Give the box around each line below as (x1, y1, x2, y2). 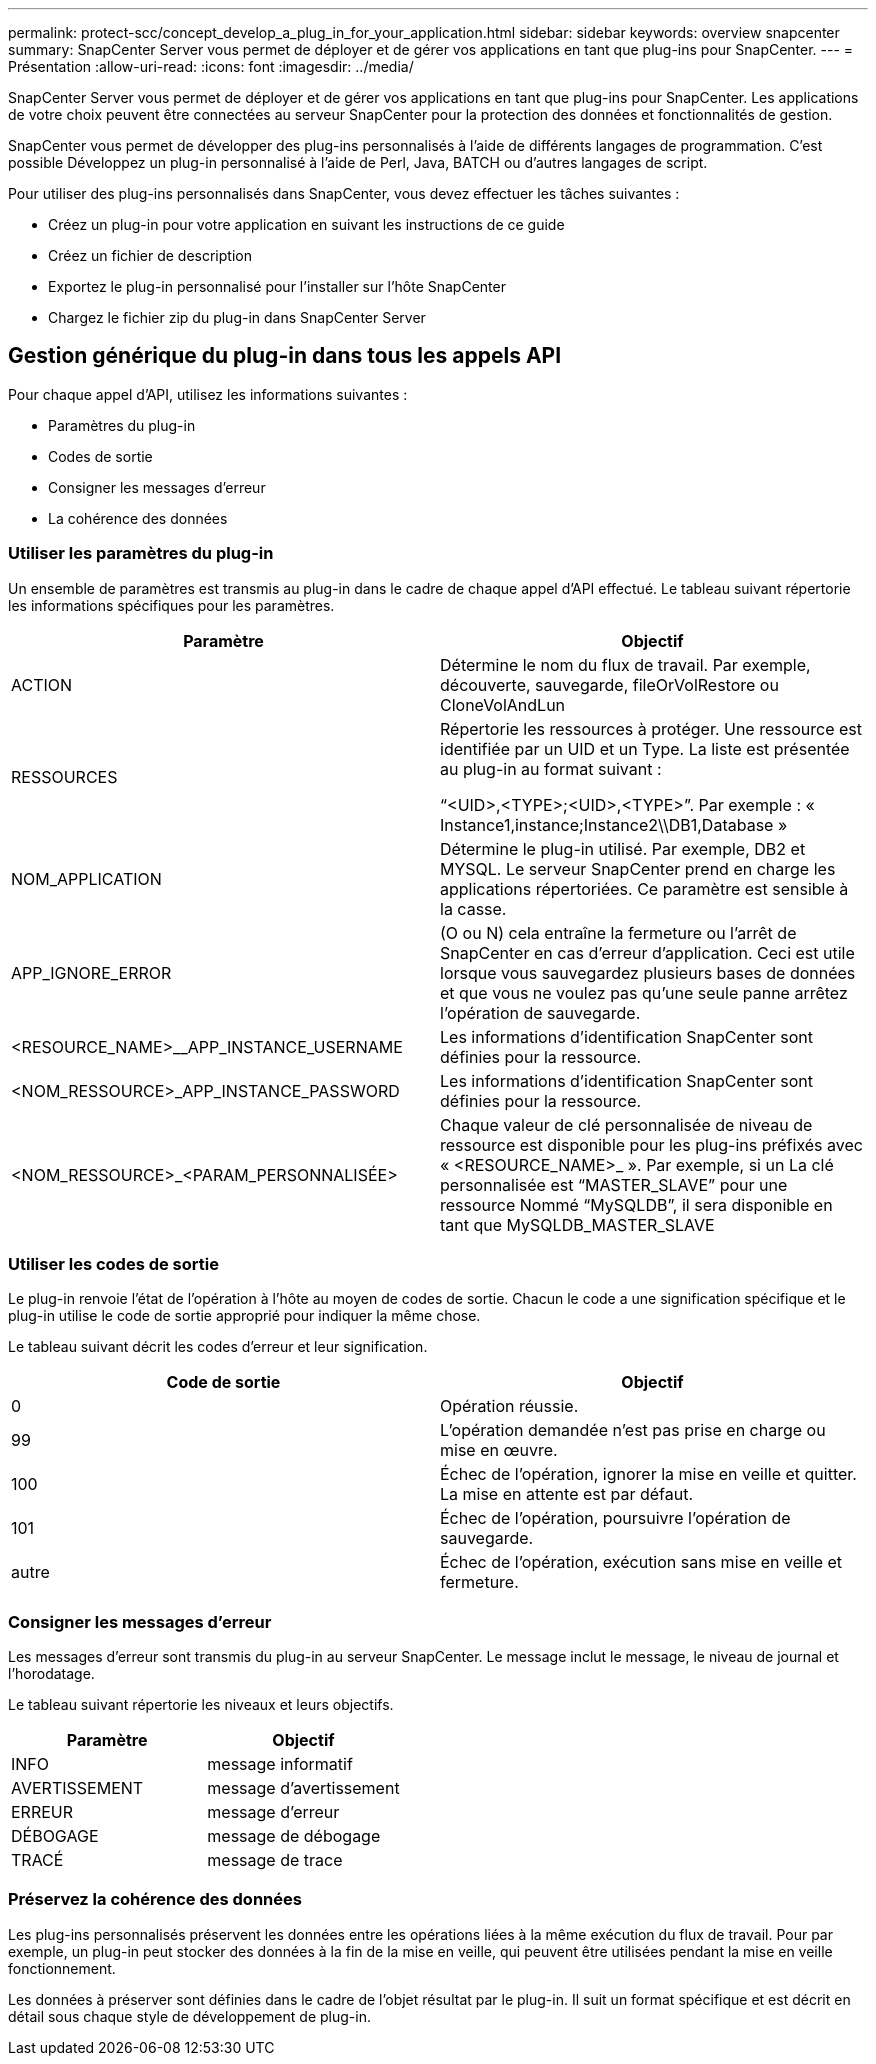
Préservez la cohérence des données (8, 1889, 302, 1910)
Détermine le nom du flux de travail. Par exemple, (440, 654, 811, 675)
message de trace (207, 1850, 343, 1871)
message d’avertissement (207, 1778, 400, 1799)
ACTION (11, 674, 73, 695)
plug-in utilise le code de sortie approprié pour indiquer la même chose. (8, 1307, 481, 1325)
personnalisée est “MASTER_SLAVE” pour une (440, 1174, 788, 1195)
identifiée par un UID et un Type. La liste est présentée (440, 738, 850, 759)
